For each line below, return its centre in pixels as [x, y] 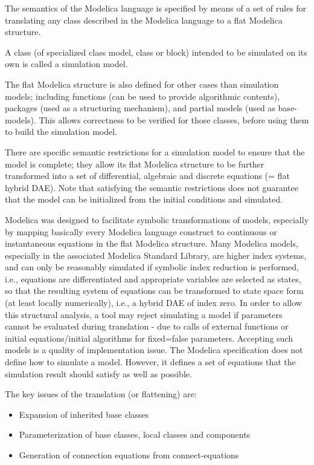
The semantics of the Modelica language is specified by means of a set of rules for [156, 8]
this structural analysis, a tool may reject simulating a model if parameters [144, 314]
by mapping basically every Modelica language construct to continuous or [141, 231]
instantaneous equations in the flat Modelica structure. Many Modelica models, [152, 243]
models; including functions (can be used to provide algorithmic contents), [143, 96]
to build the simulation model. [61, 132]
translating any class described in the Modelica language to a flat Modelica [144, 20]
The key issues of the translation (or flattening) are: [101, 394]
